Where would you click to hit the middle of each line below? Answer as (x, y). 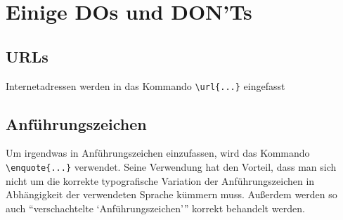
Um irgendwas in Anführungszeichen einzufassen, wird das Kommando (158, 153)
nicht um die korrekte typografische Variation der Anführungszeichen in (160, 180)
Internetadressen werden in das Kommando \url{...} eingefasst (145, 85)
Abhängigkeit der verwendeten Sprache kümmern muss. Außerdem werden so (171, 194)
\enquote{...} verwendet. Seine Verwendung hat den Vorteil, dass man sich (171, 167)
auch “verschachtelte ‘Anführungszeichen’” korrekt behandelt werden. (155, 208)
